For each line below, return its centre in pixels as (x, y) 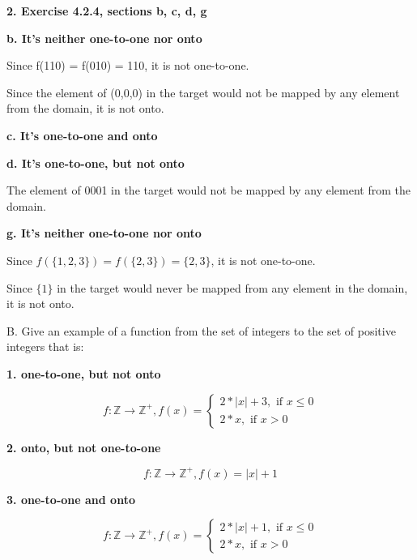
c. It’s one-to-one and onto (82, 135)
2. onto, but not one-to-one (84, 447)
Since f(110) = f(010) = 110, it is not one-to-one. (128, 65)
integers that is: (45, 346)
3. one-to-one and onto (71, 499)
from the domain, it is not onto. (85, 108)
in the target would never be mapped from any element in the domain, (232, 287)
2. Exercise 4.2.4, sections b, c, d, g (107, 11)
